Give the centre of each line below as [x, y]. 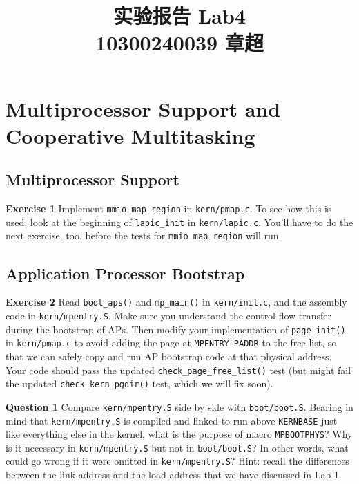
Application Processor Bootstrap [125, 273]
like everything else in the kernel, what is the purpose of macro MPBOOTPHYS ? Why [179, 434]
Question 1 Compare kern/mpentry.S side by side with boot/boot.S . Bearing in [179, 406]
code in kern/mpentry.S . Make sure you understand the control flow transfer [169, 315]
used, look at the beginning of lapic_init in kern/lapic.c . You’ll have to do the [179, 222]
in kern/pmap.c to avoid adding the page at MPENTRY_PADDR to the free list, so [171, 343]
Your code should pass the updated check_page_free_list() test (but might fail [178, 370]
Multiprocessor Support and [143, 108]
